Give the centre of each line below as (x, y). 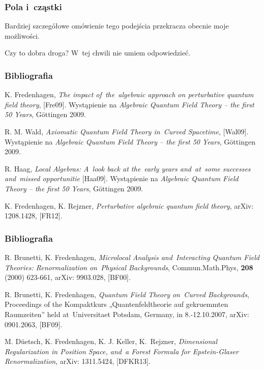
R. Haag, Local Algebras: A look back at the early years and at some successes (128, 168)
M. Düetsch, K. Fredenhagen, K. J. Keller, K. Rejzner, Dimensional (111, 341)
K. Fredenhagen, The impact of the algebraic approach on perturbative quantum (129, 94)
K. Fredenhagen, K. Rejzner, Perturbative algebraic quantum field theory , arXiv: (129, 205)
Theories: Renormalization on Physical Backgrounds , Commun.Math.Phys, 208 (129, 267)
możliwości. (22, 35)
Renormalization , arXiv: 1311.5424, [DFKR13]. (78, 361)
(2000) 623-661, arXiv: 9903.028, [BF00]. (68, 277)
